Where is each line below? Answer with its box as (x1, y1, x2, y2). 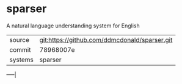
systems (9, 55, 34, 64)
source (9, 35, 29, 44)
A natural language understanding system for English (6, 22, 140, 29)
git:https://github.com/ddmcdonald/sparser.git (39, 35, 173, 44)
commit (9, 45, 31, 54)
